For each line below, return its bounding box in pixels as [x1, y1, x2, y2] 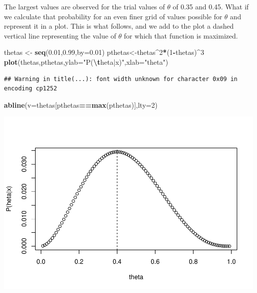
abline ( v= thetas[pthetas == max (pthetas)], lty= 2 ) [4, 99, 158, 110]
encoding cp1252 [4, 85, 57, 92]
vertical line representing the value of [4, 30, 116, 41]
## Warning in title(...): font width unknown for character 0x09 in [4, 75, 238, 83]
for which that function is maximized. [124, 30, 238, 41]
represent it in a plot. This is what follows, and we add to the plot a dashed [4, 21, 234, 31]
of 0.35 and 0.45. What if [172, 1, 249, 11]
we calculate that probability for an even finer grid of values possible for [4, 11, 222, 21]
